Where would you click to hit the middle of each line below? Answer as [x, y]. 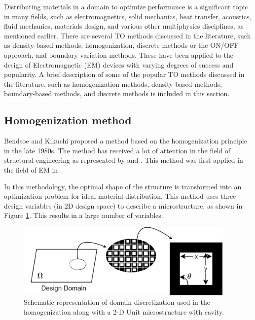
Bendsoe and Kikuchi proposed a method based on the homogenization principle [126, 141]
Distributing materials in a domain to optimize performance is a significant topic [126, 6]
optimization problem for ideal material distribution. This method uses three [120, 196]
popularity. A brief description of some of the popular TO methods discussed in [124, 74]
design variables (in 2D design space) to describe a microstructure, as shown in [123, 205]
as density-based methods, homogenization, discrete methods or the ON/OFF [121, 45]
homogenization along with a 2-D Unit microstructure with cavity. [124, 311]
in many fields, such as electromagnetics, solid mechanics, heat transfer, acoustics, [128, 16]
